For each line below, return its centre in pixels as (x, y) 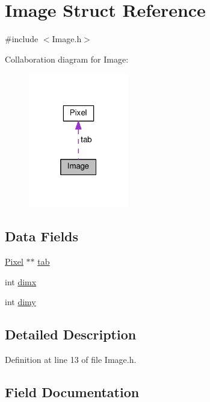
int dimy (20, 302)
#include (22, 39)
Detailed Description (71, 334)
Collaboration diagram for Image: (67, 59)
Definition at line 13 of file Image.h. (71, 360)
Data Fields (42, 236)
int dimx (21, 281)
